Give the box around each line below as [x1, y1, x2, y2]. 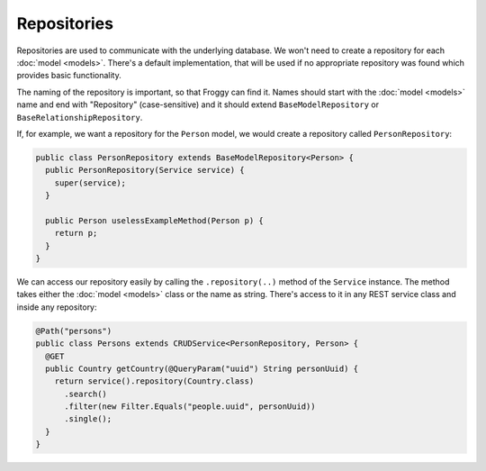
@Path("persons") [35, 325, 112, 336]
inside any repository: [16, 302, 98, 312]
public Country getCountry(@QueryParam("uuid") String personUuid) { [45, 363, 359, 374]
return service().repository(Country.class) [54, 376, 255, 386]
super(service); [54, 177, 126, 188]
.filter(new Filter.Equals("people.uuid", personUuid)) [64, 402, 316, 412]
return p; [54, 228, 98, 239]
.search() [64, 388, 108, 399]
